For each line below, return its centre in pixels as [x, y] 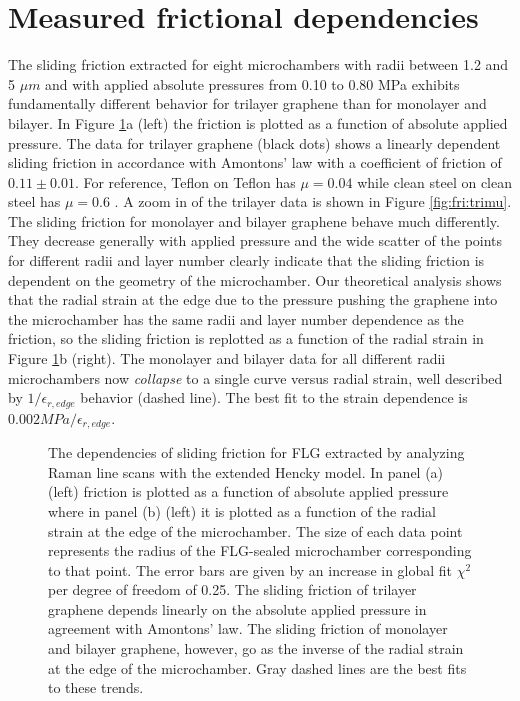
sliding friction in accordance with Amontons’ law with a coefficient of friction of [255, 162]
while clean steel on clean [435, 181]
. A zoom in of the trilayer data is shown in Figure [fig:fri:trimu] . [313, 201]
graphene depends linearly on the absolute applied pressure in [237, 608]
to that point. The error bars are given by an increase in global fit [250, 569]
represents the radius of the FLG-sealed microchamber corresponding [260, 550]
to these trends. [96, 687]
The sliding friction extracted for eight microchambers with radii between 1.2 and [258, 64]
